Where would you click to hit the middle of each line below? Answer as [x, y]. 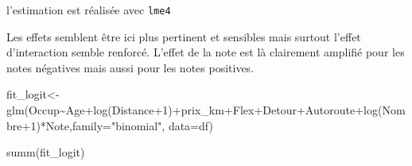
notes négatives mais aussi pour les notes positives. [130, 67]
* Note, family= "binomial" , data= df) [126, 125]
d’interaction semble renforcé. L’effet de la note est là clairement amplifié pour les [206, 52]
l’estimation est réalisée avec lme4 [89, 10]
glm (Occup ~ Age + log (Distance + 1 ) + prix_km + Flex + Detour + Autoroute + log [192, 110]
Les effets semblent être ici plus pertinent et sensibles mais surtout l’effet [184, 36]
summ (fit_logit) [46, 152]
